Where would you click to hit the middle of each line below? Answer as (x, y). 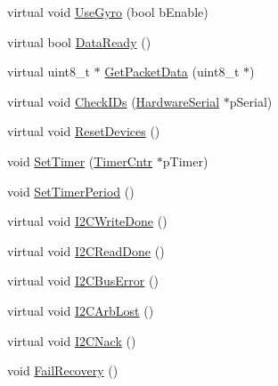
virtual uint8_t (49, 72)
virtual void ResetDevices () (84, 131)
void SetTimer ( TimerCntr (80, 161)
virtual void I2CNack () (72, 340)
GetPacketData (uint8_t (172, 72)
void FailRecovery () (63, 370)
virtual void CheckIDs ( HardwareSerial (114, 101)
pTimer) (185, 161)
